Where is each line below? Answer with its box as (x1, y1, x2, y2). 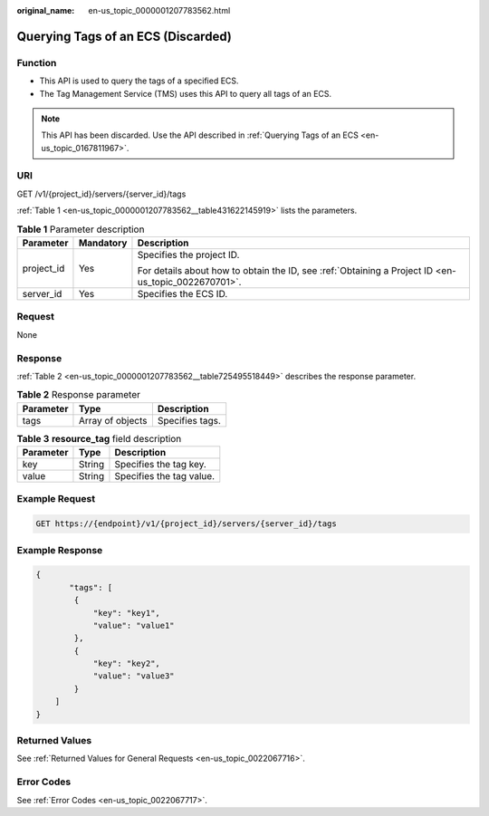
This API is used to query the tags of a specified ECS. (39, 75, 239, 86)
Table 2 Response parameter (16, 389, 140, 401)
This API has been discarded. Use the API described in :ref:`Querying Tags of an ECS (41, 130, 360, 140)
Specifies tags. (157, 414, 222, 427)
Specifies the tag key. (114, 458, 207, 471)
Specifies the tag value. (114, 470, 216, 483)
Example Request (16, 493, 95, 505)
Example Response (16, 543, 103, 556)
